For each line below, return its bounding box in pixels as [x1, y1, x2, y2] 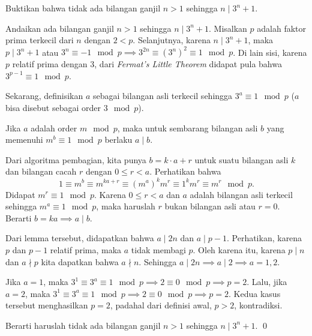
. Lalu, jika [247, 275, 287, 288]
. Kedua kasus [229, 287, 281, 299]
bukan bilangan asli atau [164, 200, 256, 212]
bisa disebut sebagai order [5, 101, 101, 114]
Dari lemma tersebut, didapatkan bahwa [5, 232, 154, 244]
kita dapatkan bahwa [41, 255, 119, 268]
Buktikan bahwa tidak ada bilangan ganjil [5, 2, 161, 14]
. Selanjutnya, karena [133, 34, 211, 46]
